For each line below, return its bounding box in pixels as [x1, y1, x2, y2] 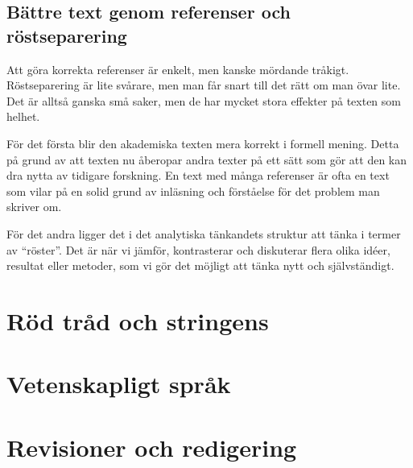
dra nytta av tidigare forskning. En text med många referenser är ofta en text [6, 167, 390, 184]
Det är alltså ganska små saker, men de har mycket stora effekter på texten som [6, 92, 401, 109]
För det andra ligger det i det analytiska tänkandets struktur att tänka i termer [6, 225, 401, 242]
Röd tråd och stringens [6, 304, 269, 337]
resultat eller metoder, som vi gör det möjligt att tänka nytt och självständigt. [6, 257, 394, 274]
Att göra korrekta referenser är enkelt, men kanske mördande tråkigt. [6, 60, 349, 77]
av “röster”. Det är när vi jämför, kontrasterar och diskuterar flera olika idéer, [6, 241, 390, 258]
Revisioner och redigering [6, 430, 297, 463]
